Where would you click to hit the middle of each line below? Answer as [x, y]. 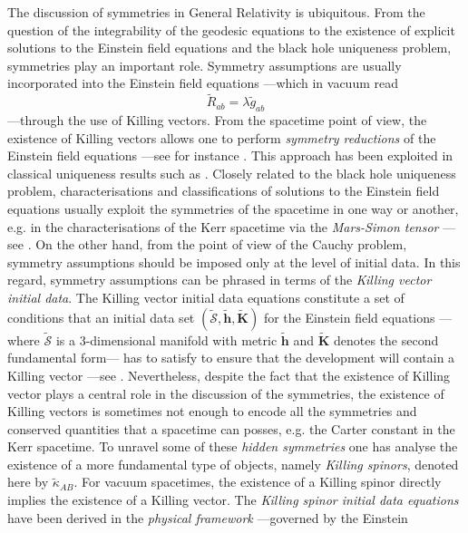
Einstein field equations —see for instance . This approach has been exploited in [230, 155]
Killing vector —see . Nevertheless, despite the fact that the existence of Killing [229, 375]
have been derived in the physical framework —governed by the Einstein [208, 517]
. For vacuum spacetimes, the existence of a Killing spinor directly [258, 482]
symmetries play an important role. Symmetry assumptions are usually [205, 65]
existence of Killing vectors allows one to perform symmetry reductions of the [222, 137]
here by [28, 482]
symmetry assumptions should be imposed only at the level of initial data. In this [234, 262]
